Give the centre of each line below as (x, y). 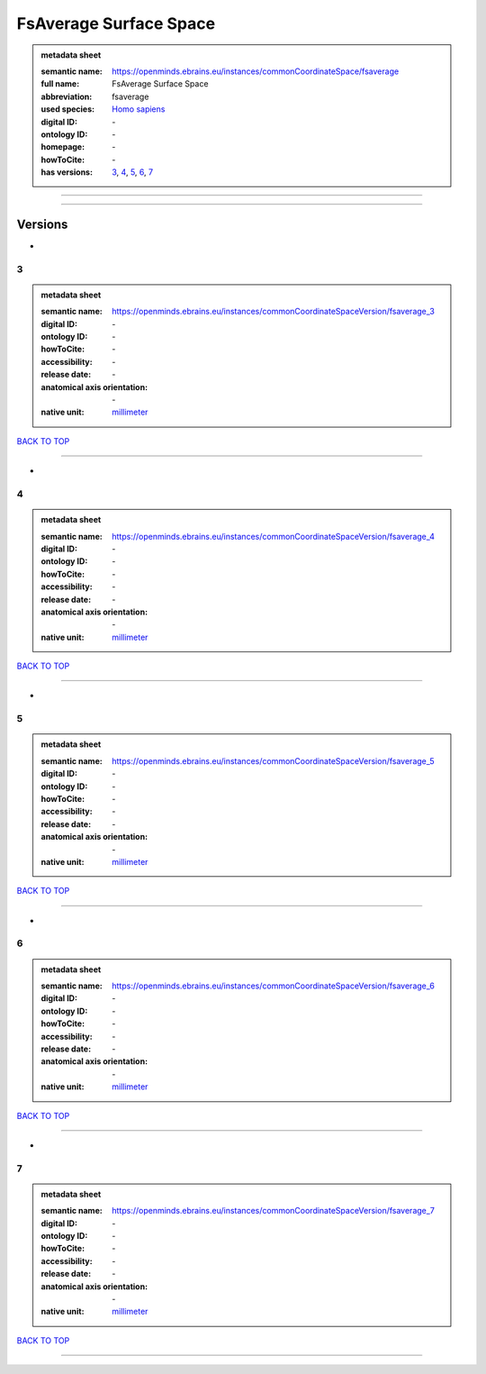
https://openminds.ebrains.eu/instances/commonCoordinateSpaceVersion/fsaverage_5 (274, 760)
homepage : (63, 147)
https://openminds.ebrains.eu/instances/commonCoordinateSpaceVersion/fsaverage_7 (274, 1211)
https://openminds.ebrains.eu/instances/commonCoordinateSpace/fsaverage (256, 71)
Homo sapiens (139, 109)
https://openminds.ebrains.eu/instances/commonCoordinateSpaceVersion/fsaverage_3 (274, 312)
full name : (60, 84)
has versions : (67, 172)
